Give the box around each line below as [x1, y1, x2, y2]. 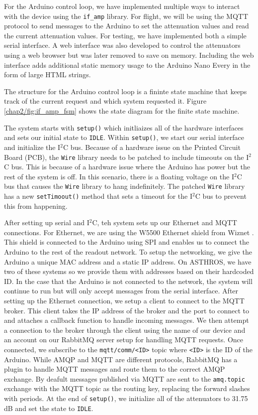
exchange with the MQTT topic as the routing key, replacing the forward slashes [4, 383, 250, 394]
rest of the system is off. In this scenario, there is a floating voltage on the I [4, 171, 234, 181]
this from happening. [4, 200, 68, 211]
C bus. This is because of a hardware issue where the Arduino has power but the [4, 161, 250, 172]
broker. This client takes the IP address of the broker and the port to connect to [4, 305, 250, 315]
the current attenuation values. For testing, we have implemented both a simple [4, 30, 247, 40]
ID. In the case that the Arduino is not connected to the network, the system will [4, 276, 253, 286]
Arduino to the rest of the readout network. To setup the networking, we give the [4, 247, 252, 257]
